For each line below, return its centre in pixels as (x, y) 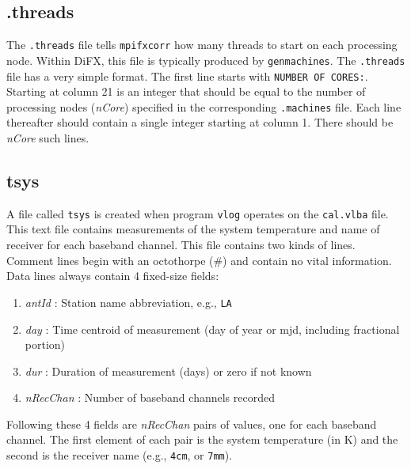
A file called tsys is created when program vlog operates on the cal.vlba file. (198, 213)
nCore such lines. (48, 138)
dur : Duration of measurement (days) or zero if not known (168, 371)
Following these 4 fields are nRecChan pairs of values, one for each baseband (192, 424)
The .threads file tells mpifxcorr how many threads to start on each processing (202, 45)
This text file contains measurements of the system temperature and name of (193, 229)
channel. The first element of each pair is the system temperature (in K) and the (202, 439)
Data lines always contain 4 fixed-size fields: (113, 276)
